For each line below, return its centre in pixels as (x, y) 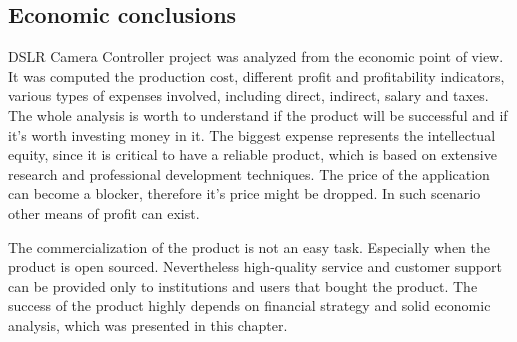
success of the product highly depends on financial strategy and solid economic (249, 305)
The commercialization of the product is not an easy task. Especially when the (249, 246)
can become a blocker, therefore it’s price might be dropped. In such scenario (244, 193)
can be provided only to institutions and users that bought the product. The (243, 285)
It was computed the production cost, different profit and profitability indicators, (256, 75)
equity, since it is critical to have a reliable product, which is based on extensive (252, 154)
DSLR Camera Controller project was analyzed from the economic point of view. (256, 56)
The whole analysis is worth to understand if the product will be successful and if (258, 114)
